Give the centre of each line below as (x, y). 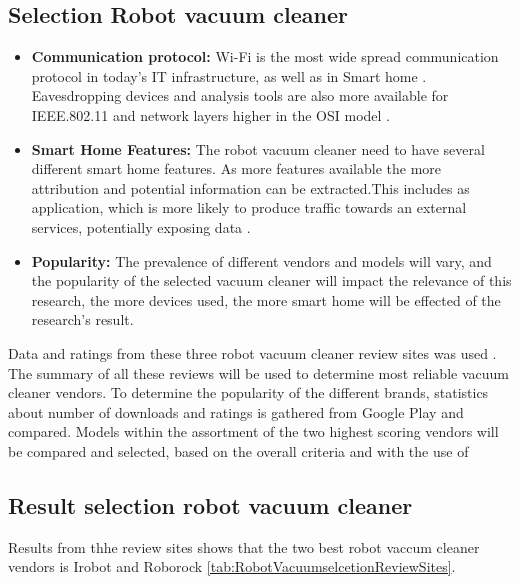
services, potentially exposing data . (141, 226)
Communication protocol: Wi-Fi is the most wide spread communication (265, 56)
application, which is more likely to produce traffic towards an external (249, 207)
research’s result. (82, 319)
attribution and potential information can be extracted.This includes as (250, 187)
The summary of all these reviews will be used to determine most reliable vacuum (258, 372)
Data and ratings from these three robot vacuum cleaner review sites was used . (252, 352)
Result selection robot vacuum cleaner (210, 504)
